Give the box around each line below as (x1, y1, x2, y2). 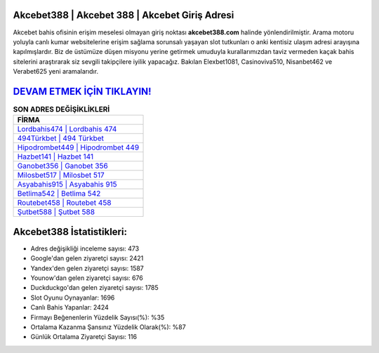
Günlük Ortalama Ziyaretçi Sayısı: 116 (30, 333, 137, 341)
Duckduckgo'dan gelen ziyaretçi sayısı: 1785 (30, 284, 159, 292)
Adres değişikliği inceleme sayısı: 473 (30, 244, 140, 253)
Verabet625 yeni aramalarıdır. (13, 67, 98, 76)
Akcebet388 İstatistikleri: (13, 225, 128, 238)
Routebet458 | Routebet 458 (17, 198, 112, 208)
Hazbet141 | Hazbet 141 (17, 152, 94, 161)
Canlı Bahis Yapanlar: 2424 (30, 303, 109, 312)
